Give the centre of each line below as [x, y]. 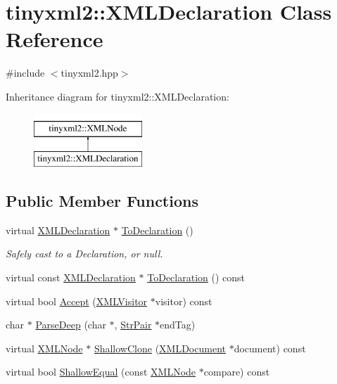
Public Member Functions [102, 201]
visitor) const [184, 301]
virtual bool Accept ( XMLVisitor [77, 301]
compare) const [237, 372]
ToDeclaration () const [196, 277]
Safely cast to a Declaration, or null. [84, 254]
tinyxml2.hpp [89, 73]
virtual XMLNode [44, 348]
